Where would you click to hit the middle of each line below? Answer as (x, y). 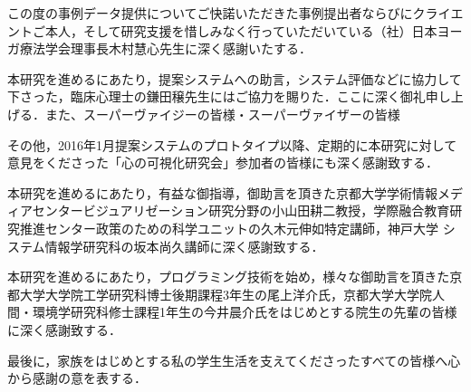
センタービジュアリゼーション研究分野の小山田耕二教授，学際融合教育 (241, 210)
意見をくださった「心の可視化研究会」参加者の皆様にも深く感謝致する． (223, 163)
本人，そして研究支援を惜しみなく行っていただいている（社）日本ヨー (254, 30)
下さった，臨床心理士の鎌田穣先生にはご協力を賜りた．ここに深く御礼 (216, 96)
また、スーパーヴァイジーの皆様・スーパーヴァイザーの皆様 (222, 114)
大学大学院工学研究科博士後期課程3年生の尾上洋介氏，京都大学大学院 (226, 294)
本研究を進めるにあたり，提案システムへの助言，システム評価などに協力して (235, 78)
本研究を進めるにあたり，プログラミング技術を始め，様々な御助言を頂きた (229, 277)
